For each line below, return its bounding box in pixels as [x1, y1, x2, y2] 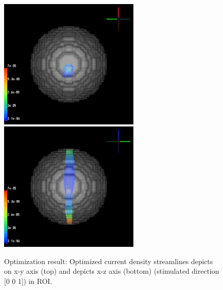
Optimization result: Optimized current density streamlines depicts [4, 255, 213, 266]
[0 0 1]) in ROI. [4, 276, 52, 286]
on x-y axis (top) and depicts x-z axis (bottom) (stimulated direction [4, 266, 219, 276]
